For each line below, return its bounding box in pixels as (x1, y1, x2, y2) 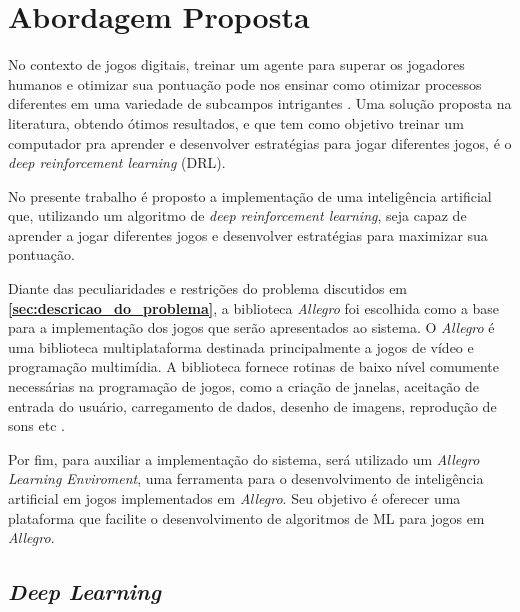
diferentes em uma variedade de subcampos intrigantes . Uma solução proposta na (8, 93, 512, 114)
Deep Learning (8, 576, 161, 607)
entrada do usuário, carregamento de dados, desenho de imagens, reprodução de (8, 395, 497, 416)
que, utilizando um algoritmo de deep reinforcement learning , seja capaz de (8, 205, 467, 226)
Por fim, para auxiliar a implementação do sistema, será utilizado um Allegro (8, 448, 480, 469)
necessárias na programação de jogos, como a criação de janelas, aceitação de (8, 376, 480, 397)
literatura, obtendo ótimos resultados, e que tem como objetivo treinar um (8, 112, 464, 133)
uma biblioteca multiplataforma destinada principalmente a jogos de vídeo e (8, 336, 474, 357)
